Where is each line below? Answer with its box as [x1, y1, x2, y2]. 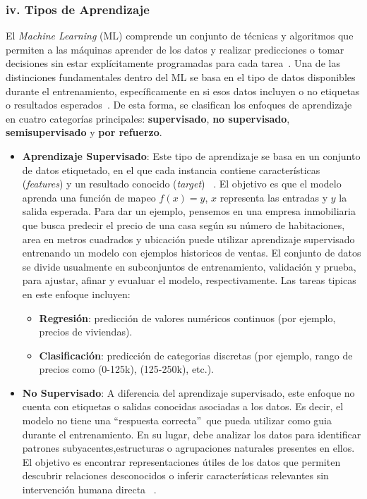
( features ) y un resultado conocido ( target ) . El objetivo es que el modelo [22, 176, 342, 191]
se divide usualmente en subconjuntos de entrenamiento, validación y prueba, [22, 259, 356, 273]
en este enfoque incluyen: [22, 286, 131, 301]
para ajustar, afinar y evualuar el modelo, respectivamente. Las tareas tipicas [22, 273, 356, 288]
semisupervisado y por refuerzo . [6, 125, 162, 140]
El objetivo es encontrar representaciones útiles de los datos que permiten [22, 454, 341, 469]
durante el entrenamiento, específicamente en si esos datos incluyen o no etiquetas [6, 83, 360, 98]
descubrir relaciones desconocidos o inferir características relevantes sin [22, 468, 329, 483]
